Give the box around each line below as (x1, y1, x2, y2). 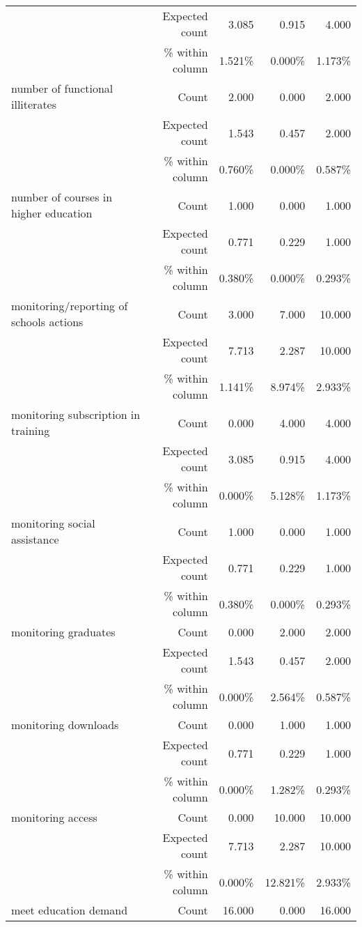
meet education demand (11, 902, 128, 918)
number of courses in (11, 189, 113, 205)
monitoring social (11, 515, 95, 531)
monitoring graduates (11, 624, 116, 640)
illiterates (11, 96, 57, 112)
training (11, 422, 50, 438)
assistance (11, 531, 59, 547)
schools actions (11, 314, 84, 330)
